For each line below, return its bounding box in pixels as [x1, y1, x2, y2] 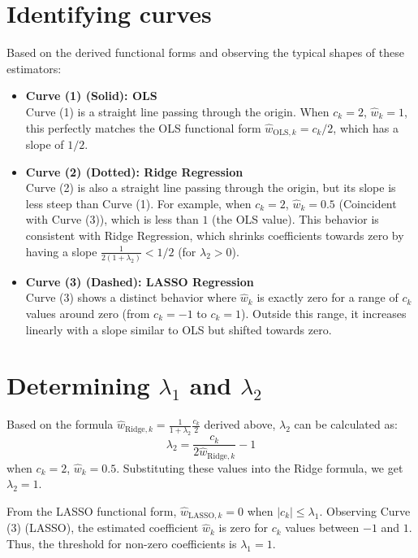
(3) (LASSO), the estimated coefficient [6, 519, 199, 536]
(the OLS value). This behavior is [212, 211, 379, 228]
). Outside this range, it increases [241, 305, 407, 322]
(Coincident [338, 194, 397, 211]
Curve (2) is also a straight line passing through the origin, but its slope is [25, 179, 396, 196]
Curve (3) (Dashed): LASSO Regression [25, 272, 254, 290]
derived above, [204, 416, 276, 433]
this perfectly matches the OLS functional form [25, 119, 261, 136]
